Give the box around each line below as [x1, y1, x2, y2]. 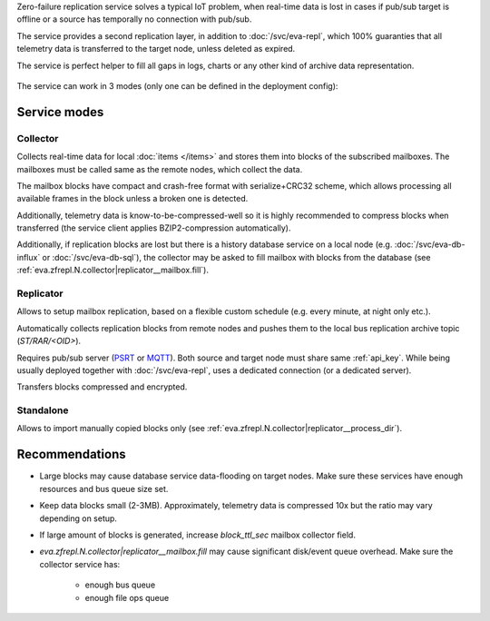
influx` [16, 251, 41, 262]
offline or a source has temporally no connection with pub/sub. [16, 14, 252, 25]
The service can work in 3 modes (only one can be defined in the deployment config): [16, 80, 338, 91]
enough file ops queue [84, 592, 170, 603]
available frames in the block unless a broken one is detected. [16, 193, 249, 204]
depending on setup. [39, 513, 118, 524]
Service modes [16, 104, 104, 120]
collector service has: [39, 558, 121, 569]
